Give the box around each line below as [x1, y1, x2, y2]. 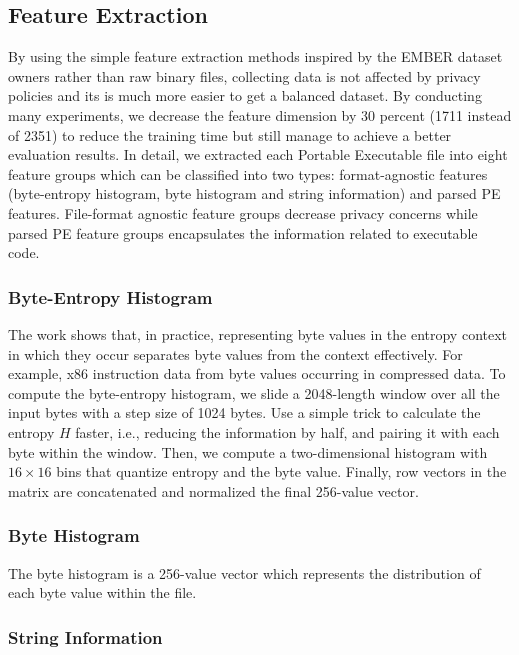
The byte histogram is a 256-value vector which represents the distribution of [8, 562, 481, 583]
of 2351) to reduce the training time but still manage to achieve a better [8, 124, 452, 145]
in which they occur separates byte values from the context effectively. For [8, 343, 463, 364]
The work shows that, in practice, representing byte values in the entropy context [8, 323, 508, 344]
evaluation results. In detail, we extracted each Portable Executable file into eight [8, 144, 508, 165]
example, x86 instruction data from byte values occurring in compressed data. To [8, 363, 506, 384]
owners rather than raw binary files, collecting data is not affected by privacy [8, 65, 481, 86]
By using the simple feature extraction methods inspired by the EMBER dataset [8, 46, 503, 67]
